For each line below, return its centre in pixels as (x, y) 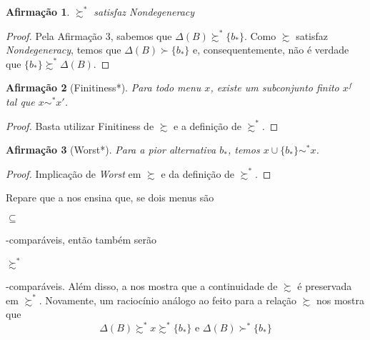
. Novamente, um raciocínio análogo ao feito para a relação (168, 300)
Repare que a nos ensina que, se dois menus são (110, 197)
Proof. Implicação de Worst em (74, 173)
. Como (260, 35)
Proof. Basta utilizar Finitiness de (80, 125)
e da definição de (198, 173)
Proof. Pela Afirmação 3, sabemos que (89, 35)
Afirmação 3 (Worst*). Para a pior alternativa (111, 150)
